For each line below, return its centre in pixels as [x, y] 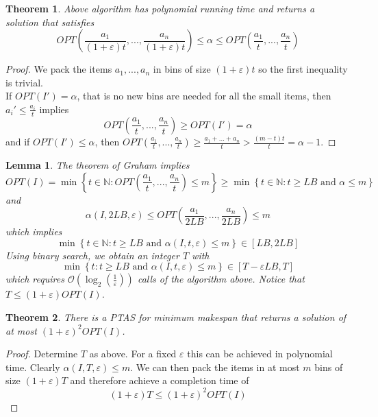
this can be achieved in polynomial [260, 354]
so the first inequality [303, 69]
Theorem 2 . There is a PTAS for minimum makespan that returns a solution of [176, 317]
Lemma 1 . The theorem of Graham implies [98, 165]
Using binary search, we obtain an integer [92, 255]
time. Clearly [33, 367]
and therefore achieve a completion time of [160, 380]
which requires [35, 279]
